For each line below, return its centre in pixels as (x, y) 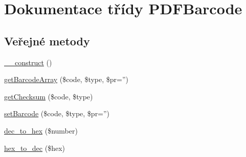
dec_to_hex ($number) (41, 130)
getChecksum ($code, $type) (49, 96)
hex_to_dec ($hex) (35, 148)
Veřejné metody (47, 41)
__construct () (28, 62)
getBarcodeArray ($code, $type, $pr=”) (66, 79)
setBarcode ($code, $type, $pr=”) (57, 113)
